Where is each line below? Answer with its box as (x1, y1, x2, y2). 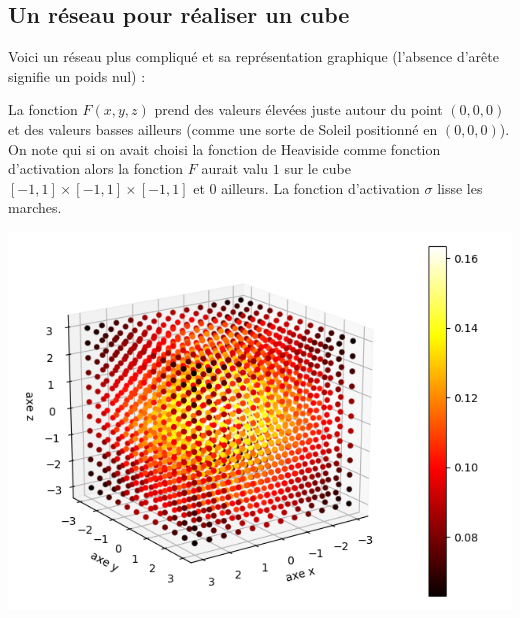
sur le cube (284, 158, 351, 179)
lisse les (437, 177, 483, 198)
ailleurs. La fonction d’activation (221, 177, 420, 198)
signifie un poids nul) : (8, 65, 146, 86)
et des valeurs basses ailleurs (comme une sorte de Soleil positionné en (8, 118, 438, 139)
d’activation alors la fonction (8, 158, 184, 179)
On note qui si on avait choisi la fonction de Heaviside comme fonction (8, 138, 441, 159)
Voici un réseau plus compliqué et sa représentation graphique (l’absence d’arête (8, 46, 499, 67)
